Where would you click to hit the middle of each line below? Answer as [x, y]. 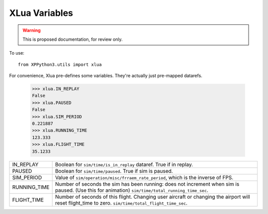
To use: [17, 53]
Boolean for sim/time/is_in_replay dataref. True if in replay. [124, 164]
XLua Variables [41, 13]
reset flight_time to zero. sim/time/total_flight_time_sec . [121, 203]
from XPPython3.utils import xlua [60, 64]
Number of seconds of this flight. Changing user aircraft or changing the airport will [152, 197]
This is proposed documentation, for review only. [73, 39]
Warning [32, 30]
